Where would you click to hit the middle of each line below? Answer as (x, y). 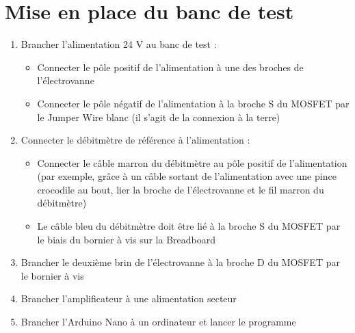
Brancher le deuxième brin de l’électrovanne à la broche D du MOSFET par (180, 262)
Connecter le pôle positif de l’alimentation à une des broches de (170, 67)
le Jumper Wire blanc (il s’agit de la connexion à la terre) (159, 117)
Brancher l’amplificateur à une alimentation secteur (129, 298)
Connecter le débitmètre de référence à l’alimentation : (135, 140)
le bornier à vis (52, 275)
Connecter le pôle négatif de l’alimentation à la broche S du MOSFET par (193, 103)
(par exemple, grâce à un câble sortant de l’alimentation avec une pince (187, 176)
